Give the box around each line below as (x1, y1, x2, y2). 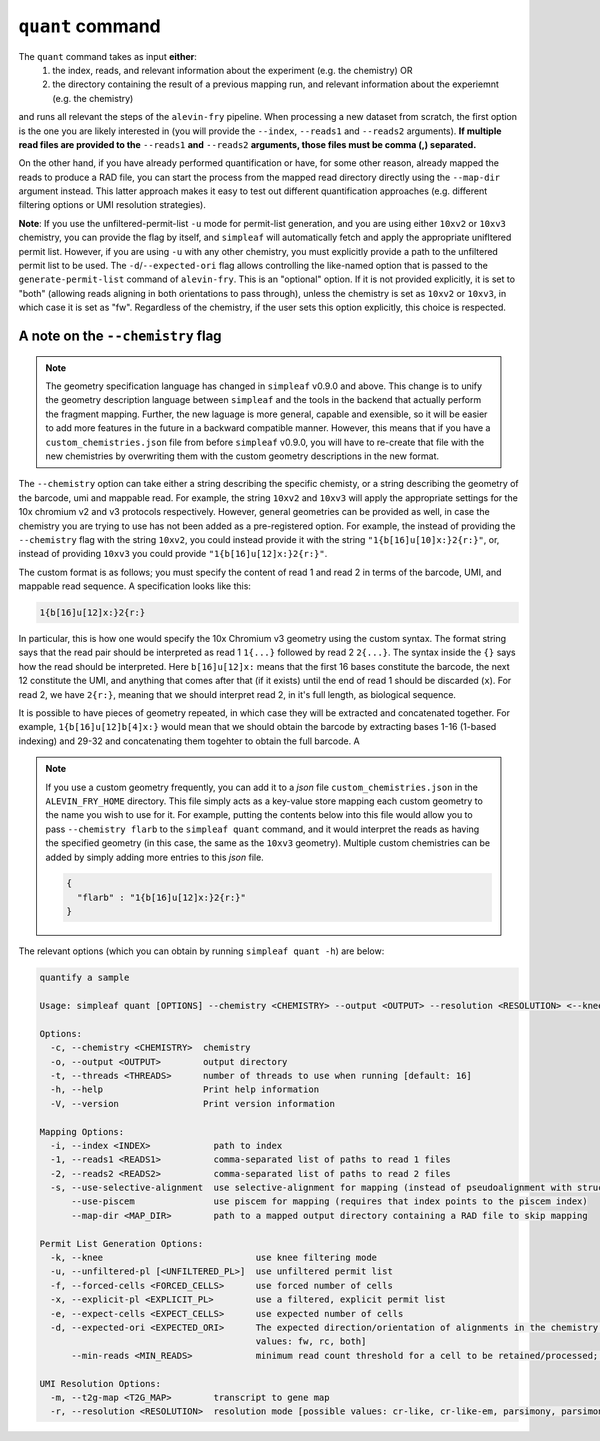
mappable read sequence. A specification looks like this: (18, 580, 252, 592)
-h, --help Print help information (50, 1084, 320, 1095)
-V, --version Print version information (50, 1098, 335, 1109)
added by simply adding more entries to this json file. (45, 851, 264, 863)
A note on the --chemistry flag (18, 328, 222, 344)
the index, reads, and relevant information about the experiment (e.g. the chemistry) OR (52, 64, 414, 76)
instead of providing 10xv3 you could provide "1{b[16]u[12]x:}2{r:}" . (18, 548, 328, 560)
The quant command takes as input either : (18, 50, 197, 62)
